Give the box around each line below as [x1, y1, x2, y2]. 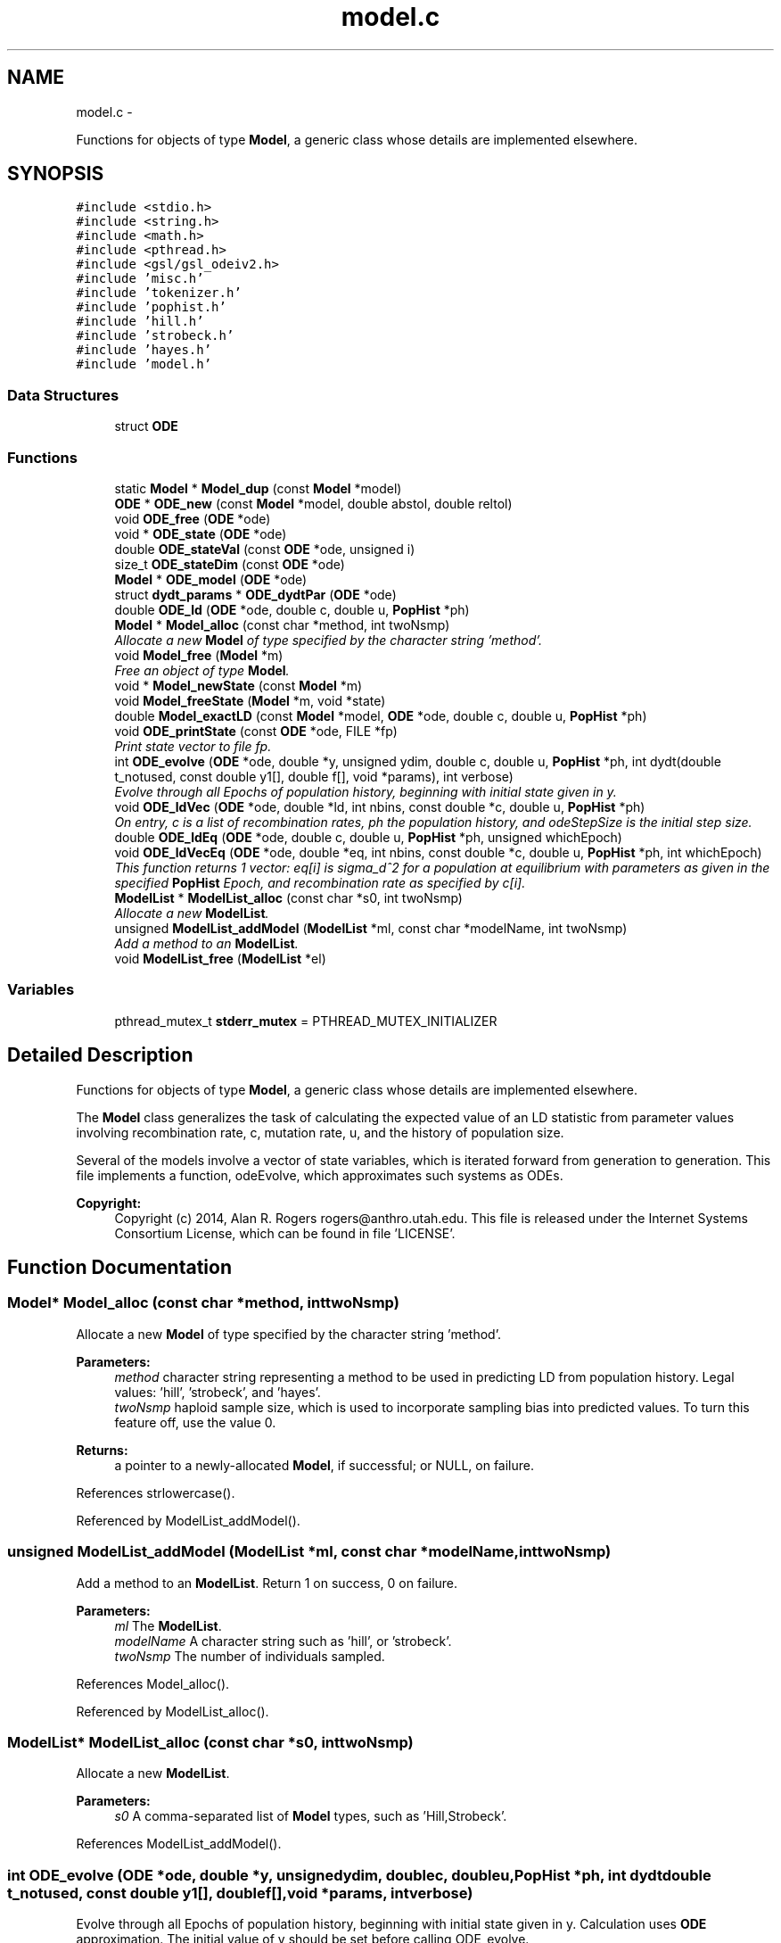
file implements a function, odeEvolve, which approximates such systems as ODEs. [76, 1167, 563, 1183]
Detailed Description [7, 1044, 193, 1067]
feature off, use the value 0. [114, 1414, 276, 1430]
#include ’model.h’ [76, 357, 212, 372]
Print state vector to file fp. [114, 738, 272, 754]
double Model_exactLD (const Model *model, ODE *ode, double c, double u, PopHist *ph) [114, 707, 647, 723]
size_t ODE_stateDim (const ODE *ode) [114, 556, 345, 572]
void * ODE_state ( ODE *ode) [114, 525, 287, 542]
